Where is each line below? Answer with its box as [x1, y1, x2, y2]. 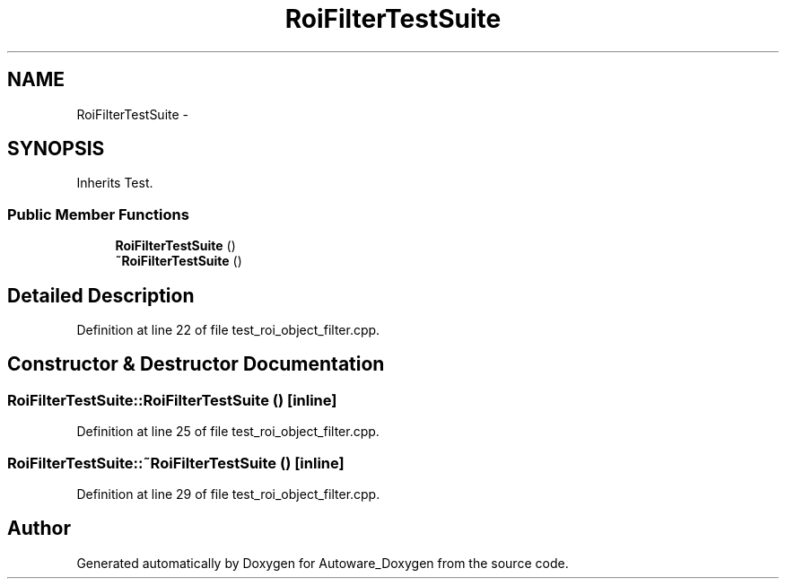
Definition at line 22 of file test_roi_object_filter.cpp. [76, 322, 380, 338]
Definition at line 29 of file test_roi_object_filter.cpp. [76, 486, 380, 502]
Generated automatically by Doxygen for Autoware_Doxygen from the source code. [76, 555, 569, 571]
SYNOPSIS [7, 137, 105, 161]
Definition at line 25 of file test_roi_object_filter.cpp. [76, 424, 380, 440]
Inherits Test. [76, 175, 153, 191]
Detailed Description [7, 284, 195, 307]
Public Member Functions [7, 205, 189, 223]
